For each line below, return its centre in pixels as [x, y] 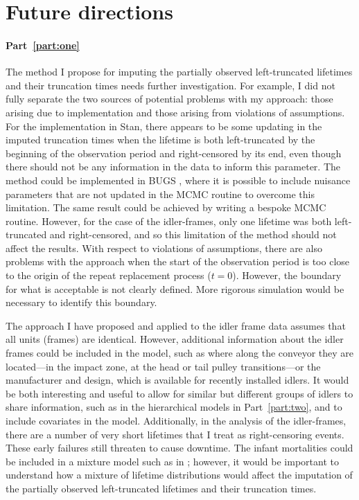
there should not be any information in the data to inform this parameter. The [173, 167]
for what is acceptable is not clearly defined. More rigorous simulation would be [175, 288]
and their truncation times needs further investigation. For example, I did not [170, 85]
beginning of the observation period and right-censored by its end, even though [174, 153]
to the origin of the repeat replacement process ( [108, 275]
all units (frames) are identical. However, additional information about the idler [175, 339]
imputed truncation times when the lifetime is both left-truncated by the [160, 140]
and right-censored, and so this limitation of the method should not [193, 234]
